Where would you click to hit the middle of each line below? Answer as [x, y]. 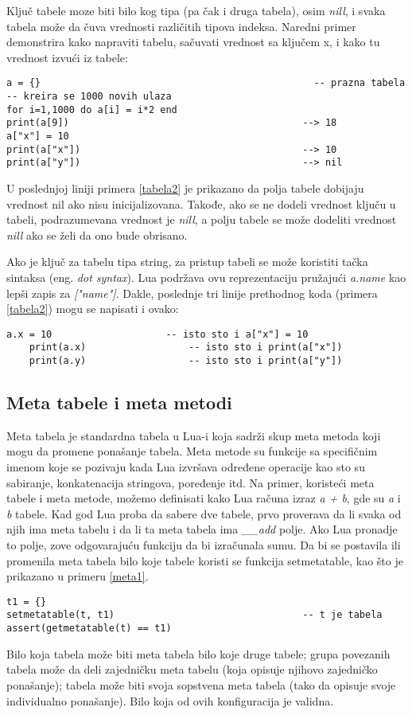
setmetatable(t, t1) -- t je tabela [194, 615]
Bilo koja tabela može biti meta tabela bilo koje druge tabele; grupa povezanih [198, 653]
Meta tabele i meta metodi [119, 402]
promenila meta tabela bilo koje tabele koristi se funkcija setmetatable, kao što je [205, 560]
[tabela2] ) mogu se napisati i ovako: [93, 309]
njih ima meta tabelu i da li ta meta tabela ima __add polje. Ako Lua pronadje [202, 529]
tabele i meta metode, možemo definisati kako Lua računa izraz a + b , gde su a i [204, 498]
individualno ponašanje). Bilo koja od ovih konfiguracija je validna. [170, 700]
